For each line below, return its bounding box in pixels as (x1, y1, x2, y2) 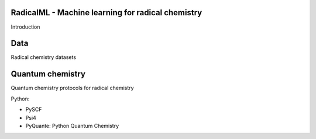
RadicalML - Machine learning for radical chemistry (11, 8, 202, 18)
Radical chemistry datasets (11, 54, 76, 61)
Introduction (11, 23, 40, 30)
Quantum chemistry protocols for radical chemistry (11, 85, 134, 92)
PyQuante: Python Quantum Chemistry (25, 122, 119, 129)
